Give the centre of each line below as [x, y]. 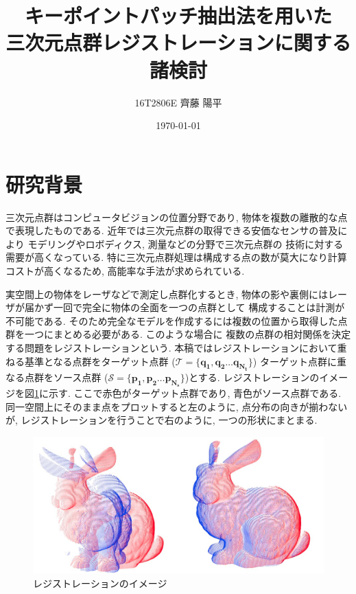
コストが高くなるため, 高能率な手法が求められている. [125, 271]
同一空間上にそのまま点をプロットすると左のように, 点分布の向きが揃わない [177, 406]
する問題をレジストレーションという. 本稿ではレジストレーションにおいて [171, 347]
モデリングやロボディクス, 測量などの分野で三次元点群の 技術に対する [186, 243]
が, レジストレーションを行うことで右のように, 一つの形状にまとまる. [162, 420]
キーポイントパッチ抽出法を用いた [178, 15]
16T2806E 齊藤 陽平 [178, 102]
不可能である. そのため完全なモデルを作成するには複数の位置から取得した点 [177, 320]
